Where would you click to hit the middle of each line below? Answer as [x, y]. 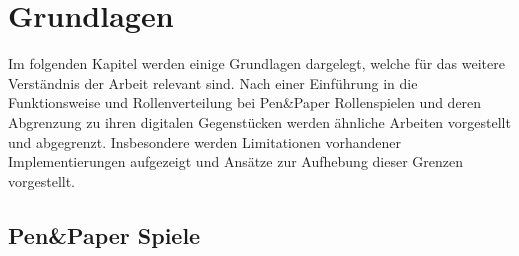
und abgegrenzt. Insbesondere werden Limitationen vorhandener [204, 141]
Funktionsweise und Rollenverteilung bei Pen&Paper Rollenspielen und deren [245, 102]
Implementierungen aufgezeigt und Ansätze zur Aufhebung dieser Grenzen [236, 161]
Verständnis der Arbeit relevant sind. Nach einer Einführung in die [213, 82]
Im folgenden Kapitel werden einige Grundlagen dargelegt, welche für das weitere [256, 63]
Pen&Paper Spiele [104, 234]
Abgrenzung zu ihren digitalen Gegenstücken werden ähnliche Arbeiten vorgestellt [259, 121]
